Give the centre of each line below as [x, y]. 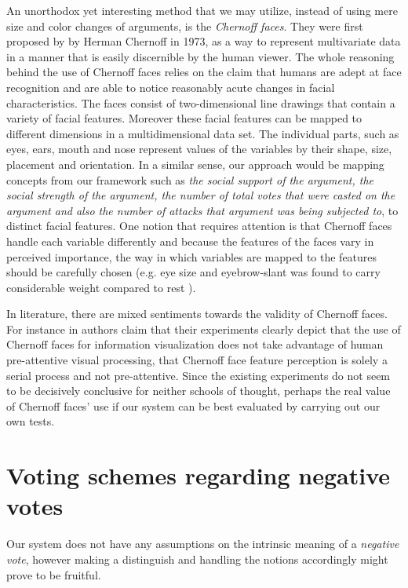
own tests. [31, 421]
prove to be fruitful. [54, 574]
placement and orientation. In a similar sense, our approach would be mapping [195, 164]
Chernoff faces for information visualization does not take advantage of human [195, 344]
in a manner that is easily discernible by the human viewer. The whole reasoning [200, 56]
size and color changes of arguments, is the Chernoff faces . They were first [185, 26]
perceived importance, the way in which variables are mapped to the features [192, 256]
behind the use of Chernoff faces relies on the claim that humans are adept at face [204, 72]
